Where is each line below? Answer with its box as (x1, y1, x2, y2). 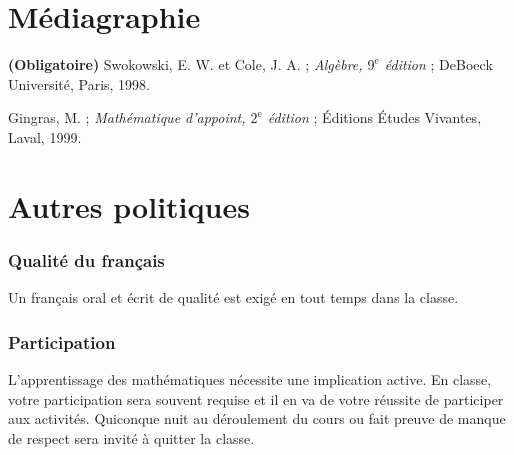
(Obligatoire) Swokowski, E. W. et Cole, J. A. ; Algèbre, (8, 54, 363, 75)
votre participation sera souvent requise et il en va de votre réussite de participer (8, 388, 504, 409)
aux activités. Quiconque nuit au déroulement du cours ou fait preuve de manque (8, 408, 506, 429)
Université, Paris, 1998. (8, 73, 150, 94)
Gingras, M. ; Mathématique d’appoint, (8, 107, 246, 128)
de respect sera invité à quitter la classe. (8, 427, 255, 448)
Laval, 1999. (8, 126, 82, 147)
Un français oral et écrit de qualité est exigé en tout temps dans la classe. (8, 287, 459, 308)
